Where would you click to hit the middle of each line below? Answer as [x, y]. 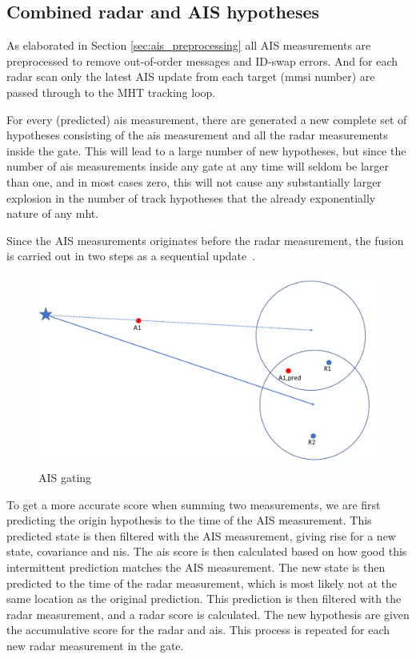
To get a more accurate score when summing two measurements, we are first [194, 504]
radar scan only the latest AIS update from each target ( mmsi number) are [191, 76]
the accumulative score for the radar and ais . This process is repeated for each [198, 630]
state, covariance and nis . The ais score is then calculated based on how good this [207, 551]
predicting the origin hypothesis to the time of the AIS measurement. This [189, 520]
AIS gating [65, 478]
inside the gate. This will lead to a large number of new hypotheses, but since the [206, 150]
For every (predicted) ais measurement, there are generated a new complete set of [207, 119]
